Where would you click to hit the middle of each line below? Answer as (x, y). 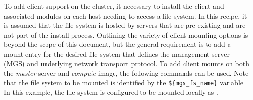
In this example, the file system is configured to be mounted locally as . (111, 92)
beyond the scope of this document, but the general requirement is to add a (117, 44)
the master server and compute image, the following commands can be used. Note (126, 73)
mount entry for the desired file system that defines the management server (117, 53)
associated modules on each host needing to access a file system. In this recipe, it (126, 15)
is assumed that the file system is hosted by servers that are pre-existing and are (125, 25)
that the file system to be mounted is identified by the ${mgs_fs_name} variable (124, 82)
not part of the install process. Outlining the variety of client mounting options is (126, 34)
